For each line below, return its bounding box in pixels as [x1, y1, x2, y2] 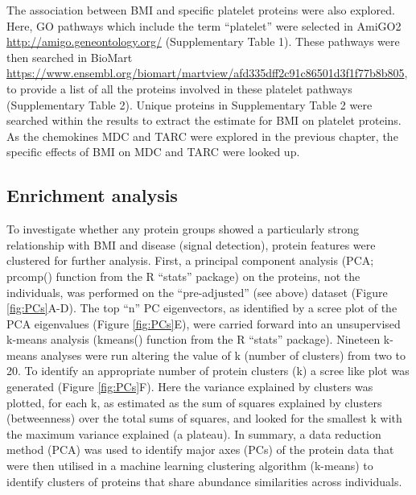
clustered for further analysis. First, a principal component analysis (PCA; [6, 252, 374, 269]
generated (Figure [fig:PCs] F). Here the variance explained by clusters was [6, 378, 373, 395]
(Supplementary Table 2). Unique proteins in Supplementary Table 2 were [6, 96, 373, 113]
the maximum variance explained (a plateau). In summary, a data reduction [6, 425, 381, 442]
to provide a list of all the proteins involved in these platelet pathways [6, 80, 352, 97]
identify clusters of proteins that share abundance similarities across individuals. [6, 472, 402, 489]
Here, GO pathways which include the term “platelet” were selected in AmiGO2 [6, 17, 402, 34]
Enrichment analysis [6, 183, 178, 208]
